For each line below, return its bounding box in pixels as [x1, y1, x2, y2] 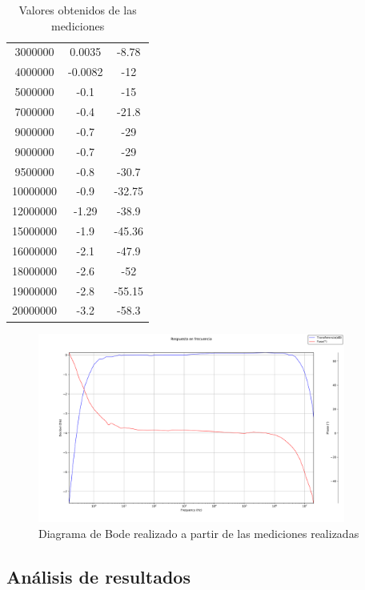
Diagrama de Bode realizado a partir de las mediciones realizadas [38, 524, 359, 541]
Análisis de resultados [6, 564, 191, 588]
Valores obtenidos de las [18, 2, 137, 18]
